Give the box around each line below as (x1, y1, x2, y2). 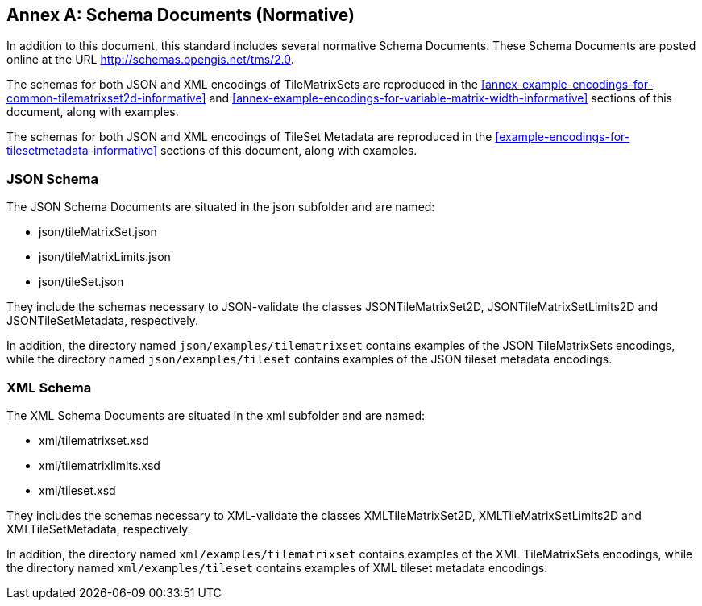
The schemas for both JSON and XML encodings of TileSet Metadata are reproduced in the (6, 130, 492, 144)
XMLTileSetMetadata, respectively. (6, 521, 191, 536)
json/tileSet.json (39, 275, 124, 289)
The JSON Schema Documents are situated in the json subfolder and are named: (6, 200, 435, 214)
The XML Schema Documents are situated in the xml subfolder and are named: (6, 408, 426, 422)
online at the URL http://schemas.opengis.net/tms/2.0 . (6, 52, 294, 67)
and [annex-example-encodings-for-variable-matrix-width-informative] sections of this (209, 91, 673, 106)
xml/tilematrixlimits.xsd (39, 458, 160, 472)
